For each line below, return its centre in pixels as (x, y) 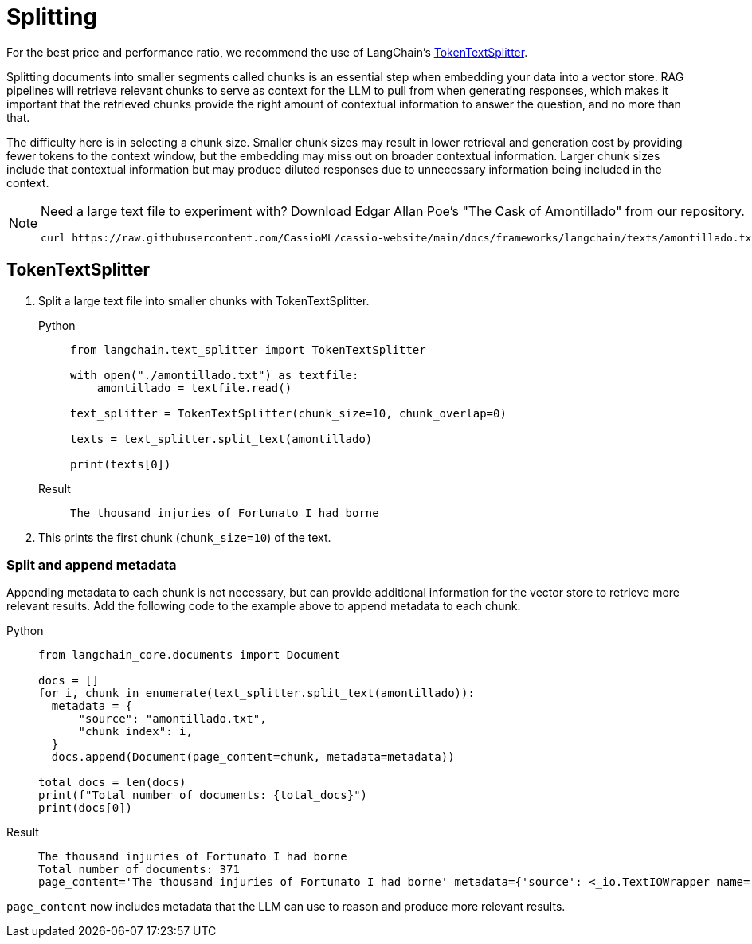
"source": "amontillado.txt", (172, 719)
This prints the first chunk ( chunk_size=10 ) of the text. (185, 537)
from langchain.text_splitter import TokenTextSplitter (248, 349)
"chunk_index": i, (135, 732)
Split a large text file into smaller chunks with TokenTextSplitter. (204, 300)
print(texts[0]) (121, 464)
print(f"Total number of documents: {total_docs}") (203, 795)
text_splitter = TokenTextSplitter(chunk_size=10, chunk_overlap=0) (288, 413)
